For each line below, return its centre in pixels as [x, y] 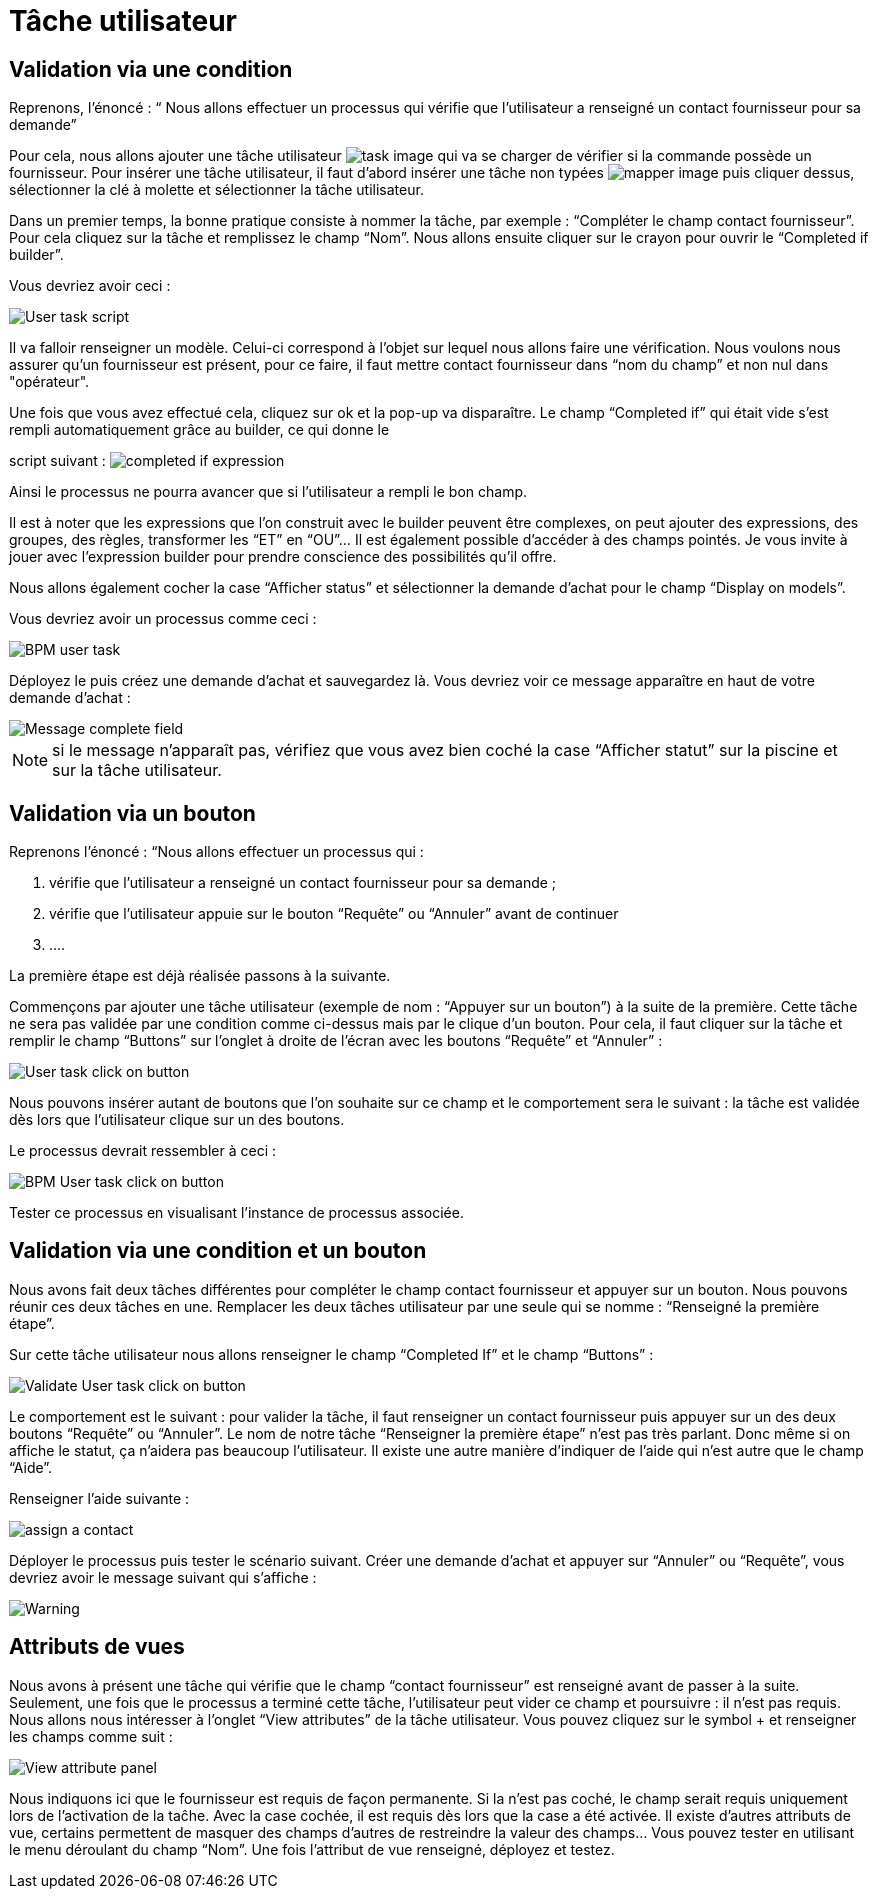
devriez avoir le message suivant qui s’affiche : [163, 1577]
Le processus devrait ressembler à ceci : [142, 1151]
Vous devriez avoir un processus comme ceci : [163, 619]
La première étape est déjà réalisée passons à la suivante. [200, 976]
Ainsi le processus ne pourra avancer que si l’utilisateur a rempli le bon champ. [268, 492]
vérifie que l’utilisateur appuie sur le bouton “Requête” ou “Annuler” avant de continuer [334, 914]
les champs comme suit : [91, 1736]
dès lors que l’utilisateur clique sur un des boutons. [177, 1120]
